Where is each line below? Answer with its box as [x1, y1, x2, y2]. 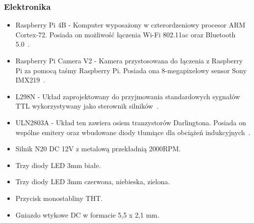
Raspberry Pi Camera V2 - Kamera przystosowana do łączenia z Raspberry [15, 56, 243, 65]
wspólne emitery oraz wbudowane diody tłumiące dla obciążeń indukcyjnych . [15, 127, 251, 137]
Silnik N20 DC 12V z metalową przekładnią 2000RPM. [15, 143, 181, 154]
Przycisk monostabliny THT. [15, 193, 103, 203]
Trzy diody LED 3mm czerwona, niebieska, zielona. [15, 176, 170, 187]
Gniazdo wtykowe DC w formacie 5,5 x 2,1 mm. [15, 209, 159, 220]
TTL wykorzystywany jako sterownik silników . [15, 101, 158, 111]
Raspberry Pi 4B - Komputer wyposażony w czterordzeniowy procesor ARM [15, 20, 246, 30]
